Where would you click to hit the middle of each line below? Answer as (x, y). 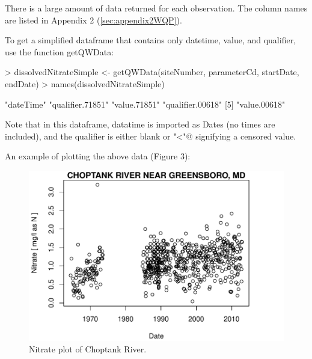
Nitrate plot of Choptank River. (88, 349)
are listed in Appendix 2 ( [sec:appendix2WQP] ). (93, 20)
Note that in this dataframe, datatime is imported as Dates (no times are (140, 124)
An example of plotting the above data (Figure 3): (98, 156)
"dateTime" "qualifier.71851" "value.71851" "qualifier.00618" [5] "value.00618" (145, 104)
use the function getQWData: (60, 51)
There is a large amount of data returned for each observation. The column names (156, 8)
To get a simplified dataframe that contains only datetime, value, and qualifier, (151, 40)
